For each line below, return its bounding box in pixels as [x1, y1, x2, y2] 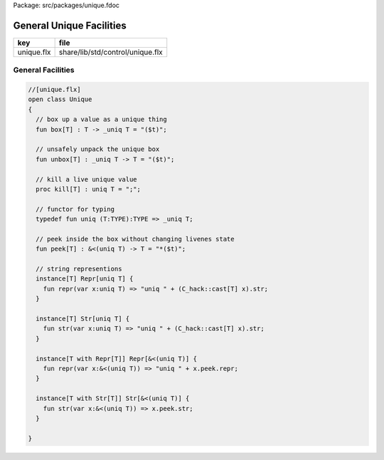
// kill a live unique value [36, 175, 138, 183]
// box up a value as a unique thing [36, 115, 167, 124]
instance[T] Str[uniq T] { [36, 315, 130, 323]
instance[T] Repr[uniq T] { [36, 275, 134, 283]
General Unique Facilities [13, 19, 127, 31]
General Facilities [13, 65, 75, 75]
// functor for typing [36, 205, 115, 213]
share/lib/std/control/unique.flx [58, 47, 163, 57]
